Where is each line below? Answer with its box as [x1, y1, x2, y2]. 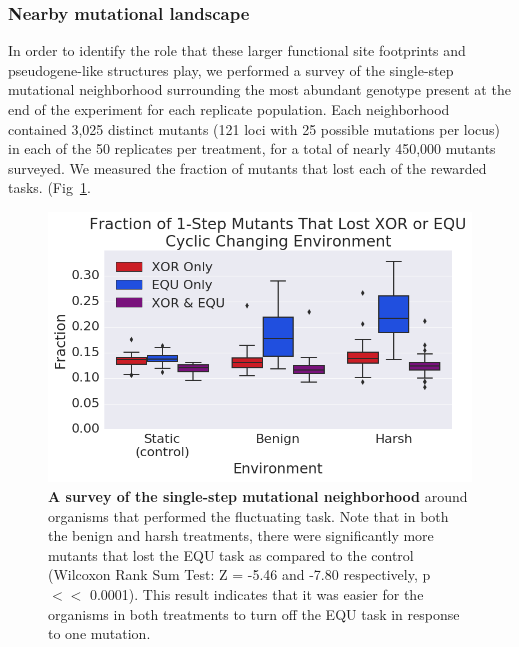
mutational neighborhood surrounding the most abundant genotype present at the [8, 79, 511, 100]
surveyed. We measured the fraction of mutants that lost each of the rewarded [8, 157, 487, 178]
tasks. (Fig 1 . [8, 177, 91, 198]
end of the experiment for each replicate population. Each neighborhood [8, 99, 450, 119]
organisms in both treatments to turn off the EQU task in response [48, 603, 460, 624]
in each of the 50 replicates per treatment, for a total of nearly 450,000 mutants [8, 138, 496, 159]
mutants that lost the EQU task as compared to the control [48, 544, 414, 565]
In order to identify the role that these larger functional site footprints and [8, 40, 466, 61]
